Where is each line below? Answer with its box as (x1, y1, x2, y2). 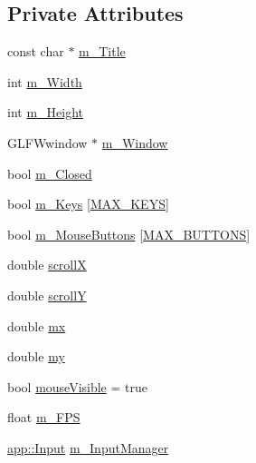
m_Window (101, 133, 168, 152)
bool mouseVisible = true (7, 377, 147, 396)
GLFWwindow (7, 133, 88, 152)
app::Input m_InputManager (7, 438, 169, 457)
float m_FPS (7, 408, 81, 427)
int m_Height (7, 103, 84, 122)
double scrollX (7, 255, 87, 274)
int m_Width (7, 72, 82, 91)
